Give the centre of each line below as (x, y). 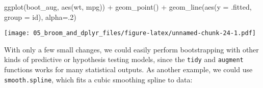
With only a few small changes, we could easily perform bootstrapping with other (131, 49)
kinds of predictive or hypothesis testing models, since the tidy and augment (124, 59)
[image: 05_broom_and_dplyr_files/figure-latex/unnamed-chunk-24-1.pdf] (130, 33)
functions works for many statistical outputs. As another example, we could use (128, 69)
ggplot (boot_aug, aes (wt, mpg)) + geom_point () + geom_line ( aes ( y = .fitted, (128, 7)
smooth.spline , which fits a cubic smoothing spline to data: (98, 79)
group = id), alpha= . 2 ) (40, 17)
